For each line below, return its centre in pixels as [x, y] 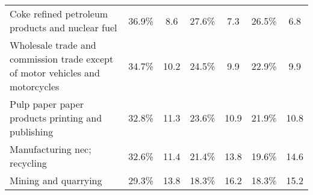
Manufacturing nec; [51, 149]
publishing [32, 132]
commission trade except [62, 59]
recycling [28, 163]
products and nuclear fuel [64, 27]
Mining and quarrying [56, 180]
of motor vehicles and [55, 73]
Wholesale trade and [53, 45]
